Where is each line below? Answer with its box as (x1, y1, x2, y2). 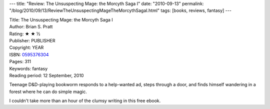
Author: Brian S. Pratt (9, 24, 53, 30)
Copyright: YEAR (9, 45, 44, 51)
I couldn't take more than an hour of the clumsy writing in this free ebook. (9, 98, 161, 104)
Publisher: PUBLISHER (9, 37, 55, 43)
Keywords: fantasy (9, 65, 48, 72)
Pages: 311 (9, 59, 31, 65)
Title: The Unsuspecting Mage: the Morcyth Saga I (9, 16, 113, 22)
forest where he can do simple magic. (9, 89, 87, 95)
